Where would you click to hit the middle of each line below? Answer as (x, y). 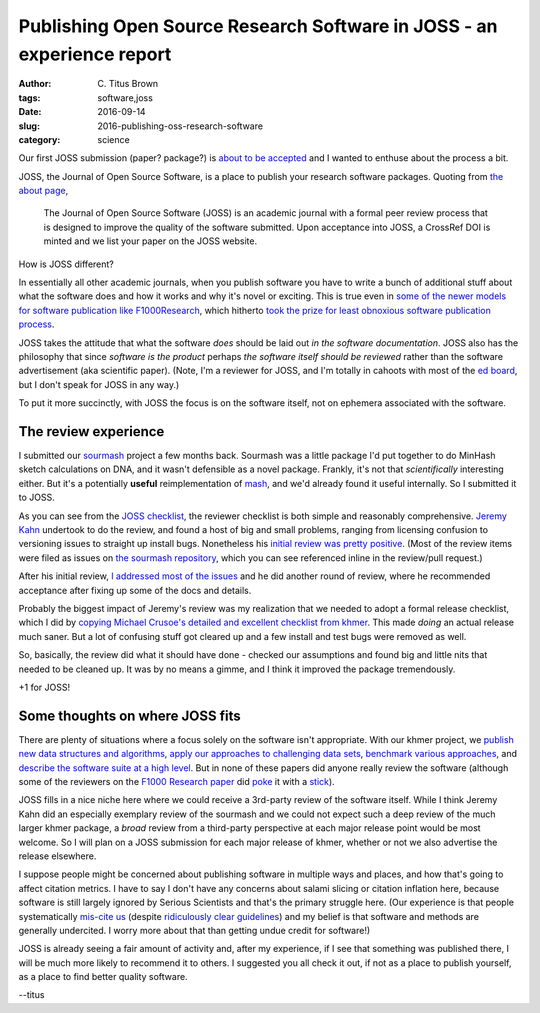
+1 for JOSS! (44, 687)
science (113, 139)
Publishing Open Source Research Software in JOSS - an (258, 26)
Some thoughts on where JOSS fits (129, 715)
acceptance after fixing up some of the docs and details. (135, 590)
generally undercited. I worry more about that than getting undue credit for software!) (194, 930)
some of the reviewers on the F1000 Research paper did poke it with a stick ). (176, 781)
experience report (95, 54)
